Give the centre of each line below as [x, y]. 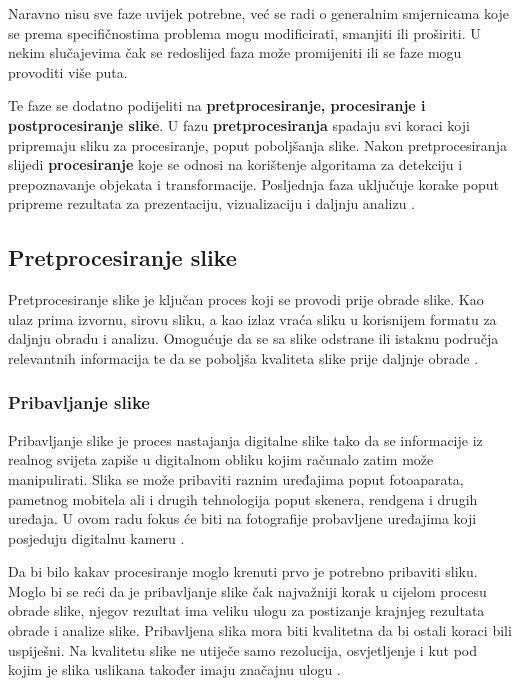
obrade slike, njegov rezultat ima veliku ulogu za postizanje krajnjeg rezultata [246, 610]
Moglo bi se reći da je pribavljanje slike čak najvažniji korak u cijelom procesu [247, 590]
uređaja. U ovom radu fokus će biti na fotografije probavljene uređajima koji [242, 518]
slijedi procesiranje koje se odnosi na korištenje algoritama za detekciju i [235, 164]
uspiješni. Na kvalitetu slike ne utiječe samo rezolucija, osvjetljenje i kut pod [243, 649]
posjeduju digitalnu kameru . [96, 537]
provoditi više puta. [68, 71]
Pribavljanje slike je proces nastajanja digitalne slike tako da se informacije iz [245, 439]
